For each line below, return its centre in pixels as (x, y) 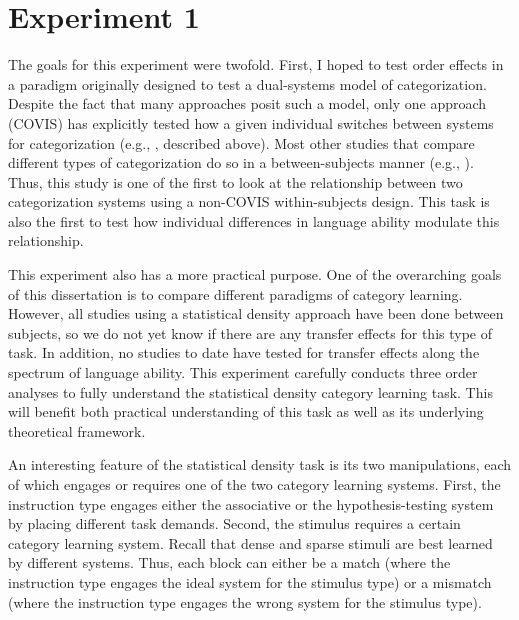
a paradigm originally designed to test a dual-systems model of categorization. (247, 83)
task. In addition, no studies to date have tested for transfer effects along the (244, 352)
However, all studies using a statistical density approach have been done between (256, 313)
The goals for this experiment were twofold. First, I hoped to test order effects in (256, 64)
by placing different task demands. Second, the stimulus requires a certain (234, 523)
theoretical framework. (77, 430)
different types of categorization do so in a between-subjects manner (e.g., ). (241, 162)
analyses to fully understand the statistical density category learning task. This (250, 391)
